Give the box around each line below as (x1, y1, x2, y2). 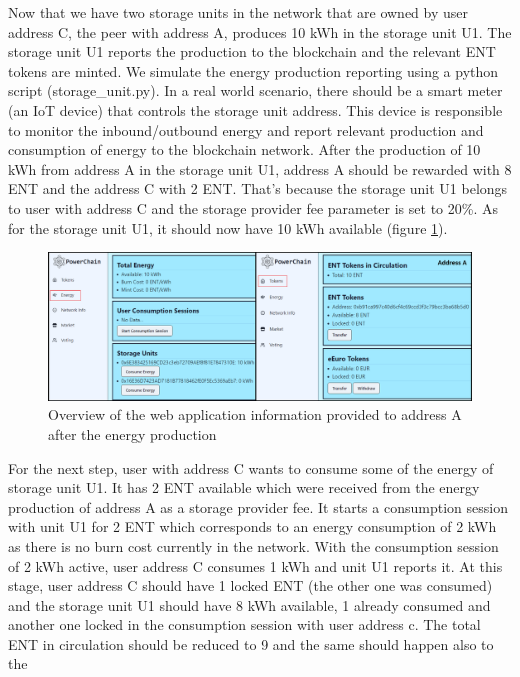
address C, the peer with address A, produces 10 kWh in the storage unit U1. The (8, 21, 512, 42)
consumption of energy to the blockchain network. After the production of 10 (8, 139, 481, 160)
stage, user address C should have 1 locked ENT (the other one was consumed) (8, 575, 493, 596)
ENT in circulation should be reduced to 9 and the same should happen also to (8, 633, 494, 654)
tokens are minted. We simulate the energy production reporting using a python (8, 60, 499, 81)
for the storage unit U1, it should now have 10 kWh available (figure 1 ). (8, 217, 448, 238)
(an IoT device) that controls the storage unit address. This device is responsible (8, 99, 503, 120)
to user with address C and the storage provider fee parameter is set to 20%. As (8, 197, 498, 218)
